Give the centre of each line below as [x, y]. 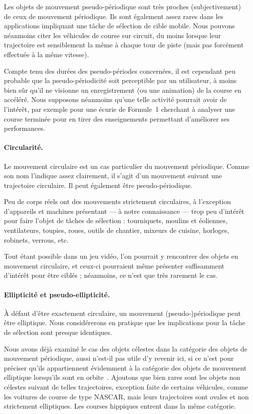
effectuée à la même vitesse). [47, 54]
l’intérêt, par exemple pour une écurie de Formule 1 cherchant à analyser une [120, 109]
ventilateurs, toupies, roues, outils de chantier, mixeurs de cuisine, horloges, [117, 230]
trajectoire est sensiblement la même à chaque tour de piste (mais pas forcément [124, 45]
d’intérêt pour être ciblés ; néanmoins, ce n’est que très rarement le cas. [111, 275]
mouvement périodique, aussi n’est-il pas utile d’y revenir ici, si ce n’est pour [119, 358]
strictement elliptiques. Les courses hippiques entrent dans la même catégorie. [120, 406]
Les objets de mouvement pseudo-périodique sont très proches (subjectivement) [123, 6]
